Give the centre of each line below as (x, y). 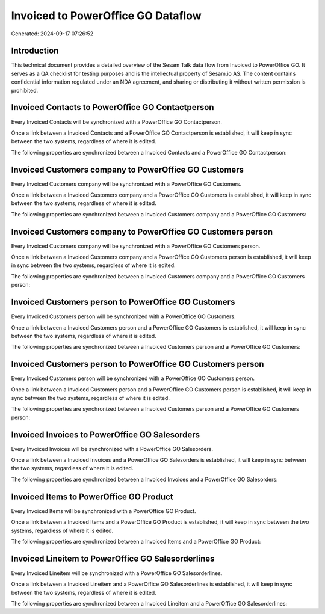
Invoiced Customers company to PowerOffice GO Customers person (142, 232)
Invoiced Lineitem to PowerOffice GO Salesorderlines (113, 558)
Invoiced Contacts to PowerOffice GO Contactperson (113, 107)
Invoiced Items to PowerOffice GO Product (92, 496)
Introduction (35, 51)
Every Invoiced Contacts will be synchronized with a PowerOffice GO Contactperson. (117, 122)
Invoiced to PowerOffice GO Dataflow (106, 16)
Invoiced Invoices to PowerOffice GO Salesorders (105, 434)
